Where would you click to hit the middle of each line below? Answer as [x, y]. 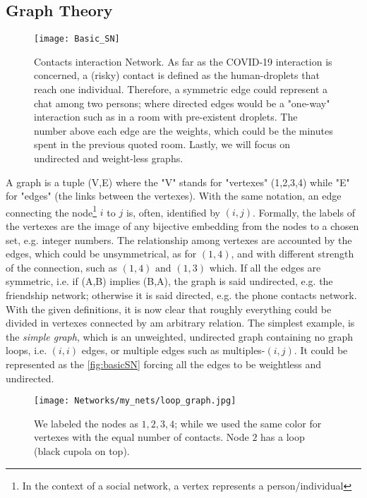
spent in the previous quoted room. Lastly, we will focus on [162, 144]
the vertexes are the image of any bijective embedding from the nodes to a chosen [182, 226]
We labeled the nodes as [86, 423]
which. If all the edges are [265, 267]
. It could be [321, 350]
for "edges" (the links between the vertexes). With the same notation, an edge [174, 196]
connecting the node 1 [52, 211]
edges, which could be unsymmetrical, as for [101, 254]
